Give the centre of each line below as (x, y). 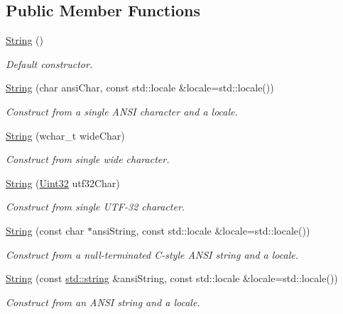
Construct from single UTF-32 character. (96, 207)
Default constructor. (49, 63)
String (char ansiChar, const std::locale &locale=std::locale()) (140, 88)
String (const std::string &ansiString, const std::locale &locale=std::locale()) (172, 278)
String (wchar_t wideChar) (65, 135)
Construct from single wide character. (88, 159)
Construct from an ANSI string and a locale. (103, 302)
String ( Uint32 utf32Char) (63, 183)
